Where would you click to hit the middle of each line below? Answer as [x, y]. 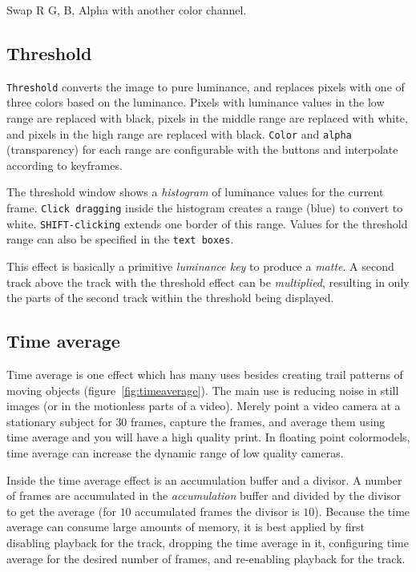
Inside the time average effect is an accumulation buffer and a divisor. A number [204, 479]
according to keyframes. [65, 165]
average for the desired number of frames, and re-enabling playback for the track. [206, 558]
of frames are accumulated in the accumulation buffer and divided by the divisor [204, 495]
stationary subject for [59, 421]
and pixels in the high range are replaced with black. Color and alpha [179, 133]
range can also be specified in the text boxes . [120, 239]
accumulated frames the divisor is [217, 511]
